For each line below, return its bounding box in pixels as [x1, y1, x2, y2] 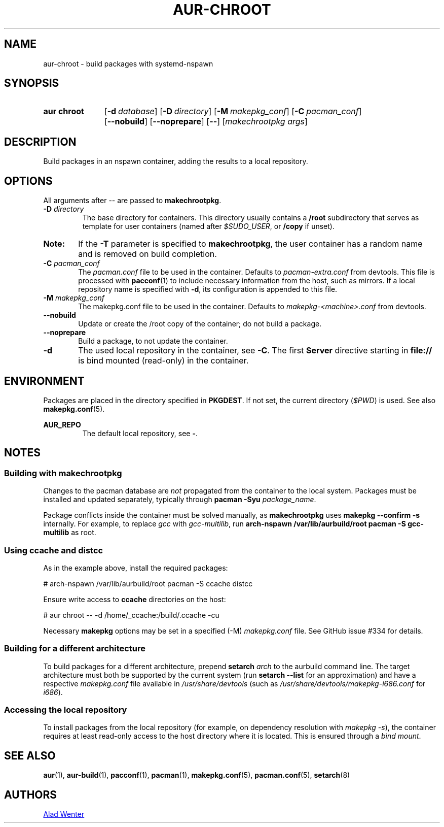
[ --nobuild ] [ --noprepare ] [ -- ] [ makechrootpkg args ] [104, 116, 308, 127]
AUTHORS [4, 788, 57, 801]
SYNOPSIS [4, 77, 59, 90]
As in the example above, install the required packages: [43, 563, 228, 572]
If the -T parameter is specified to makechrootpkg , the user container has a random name [78, 239, 423, 249]
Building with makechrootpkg [4, 468, 122, 478]
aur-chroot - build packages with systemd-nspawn [43, 59, 213, 68]
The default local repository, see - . [82, 428, 198, 438]
